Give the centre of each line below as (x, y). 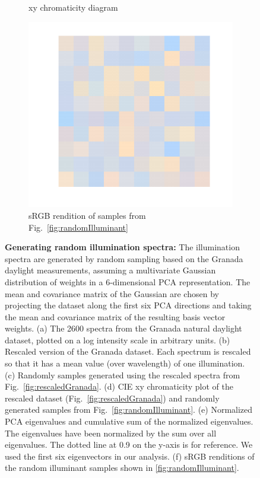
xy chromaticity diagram (73, 7)
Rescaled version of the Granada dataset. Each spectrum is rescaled (128, 351)
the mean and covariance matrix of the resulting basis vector (115, 316)
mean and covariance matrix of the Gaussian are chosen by (112, 293)
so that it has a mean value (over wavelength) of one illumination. (125, 363)
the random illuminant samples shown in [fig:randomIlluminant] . (122, 468)
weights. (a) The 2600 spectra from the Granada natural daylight (123, 328)
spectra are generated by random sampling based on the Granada (124, 258)
